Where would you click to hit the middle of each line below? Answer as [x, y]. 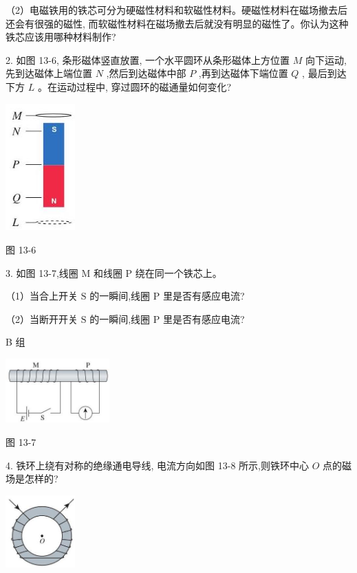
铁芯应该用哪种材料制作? [61, 37]
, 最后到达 [324, 73]
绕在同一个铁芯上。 [178, 272]
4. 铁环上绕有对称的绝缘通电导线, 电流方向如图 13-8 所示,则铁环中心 [157, 465]
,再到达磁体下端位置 [243, 73]
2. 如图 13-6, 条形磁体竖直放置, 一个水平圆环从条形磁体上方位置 [148, 59]
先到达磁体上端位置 [49, 73]
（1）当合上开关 [42, 296]
